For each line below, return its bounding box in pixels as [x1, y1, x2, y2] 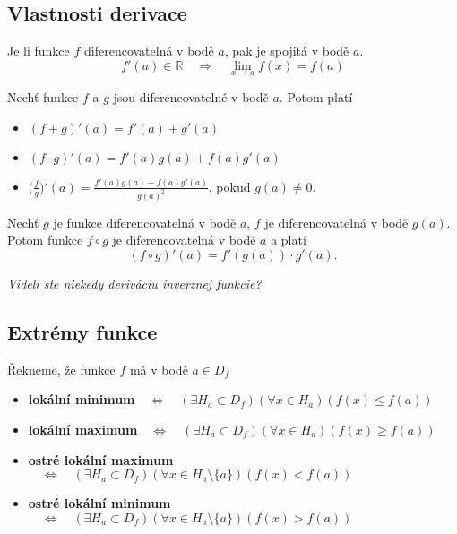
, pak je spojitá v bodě [224, 41, 349, 60]
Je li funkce [7, 41, 70, 60]
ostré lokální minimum [28, 494, 171, 512]
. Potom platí [279, 88, 353, 107]
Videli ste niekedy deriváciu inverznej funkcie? [7, 274, 262, 293]
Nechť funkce [7, 88, 79, 107]
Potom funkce [7, 230, 83, 249]
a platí [271, 230, 306, 249]
